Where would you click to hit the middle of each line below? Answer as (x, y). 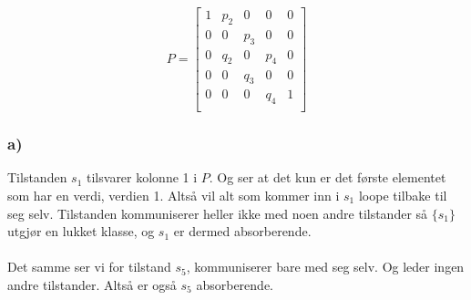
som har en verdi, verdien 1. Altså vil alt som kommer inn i (174, 195)
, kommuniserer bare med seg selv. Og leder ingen (325, 267)
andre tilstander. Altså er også (92, 284)
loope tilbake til (403, 195)
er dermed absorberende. (242, 231)
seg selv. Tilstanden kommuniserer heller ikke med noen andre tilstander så (218, 213)
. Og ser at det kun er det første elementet (328, 177)
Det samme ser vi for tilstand (89, 267)
